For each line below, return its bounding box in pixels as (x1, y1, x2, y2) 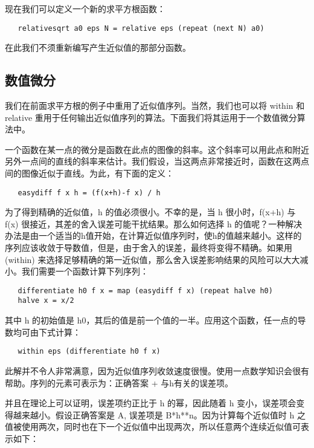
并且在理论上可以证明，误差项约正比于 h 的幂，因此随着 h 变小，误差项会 (5, 397, 296, 409)
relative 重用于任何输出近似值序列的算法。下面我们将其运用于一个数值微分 (5, 111, 297, 123)
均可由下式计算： (13, 325, 81, 338)
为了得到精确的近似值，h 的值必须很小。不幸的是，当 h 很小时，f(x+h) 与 (5, 206, 296, 218)
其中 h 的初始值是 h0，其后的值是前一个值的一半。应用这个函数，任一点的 (5, 314, 298, 326)
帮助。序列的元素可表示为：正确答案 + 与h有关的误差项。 (5, 376, 233, 389)
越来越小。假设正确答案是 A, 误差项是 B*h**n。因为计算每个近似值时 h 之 (13, 408, 306, 421)
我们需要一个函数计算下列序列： (21, 265, 149, 278)
